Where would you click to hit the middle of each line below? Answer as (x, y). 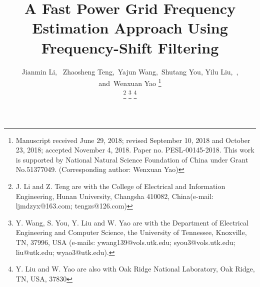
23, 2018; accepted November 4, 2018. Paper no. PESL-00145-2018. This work (135, 150)
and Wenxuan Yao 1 (130, 82)
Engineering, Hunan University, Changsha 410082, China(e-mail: (115, 196)
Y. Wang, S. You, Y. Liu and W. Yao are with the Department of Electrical (132, 222)
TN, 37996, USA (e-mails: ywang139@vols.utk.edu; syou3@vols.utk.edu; (125, 242)
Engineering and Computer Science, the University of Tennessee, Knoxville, (131, 232)
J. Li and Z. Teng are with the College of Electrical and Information (120, 186)
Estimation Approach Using (130, 28)
